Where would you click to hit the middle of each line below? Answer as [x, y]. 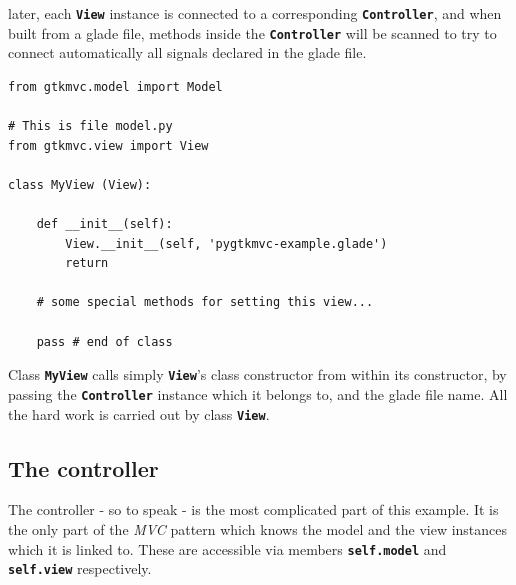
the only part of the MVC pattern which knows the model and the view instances [258, 528]
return [87, 263]
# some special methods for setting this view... [205, 302]
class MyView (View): [80, 184]
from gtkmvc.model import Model [115, 86]
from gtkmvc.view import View [108, 145]
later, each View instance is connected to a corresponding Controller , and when [255, 13]
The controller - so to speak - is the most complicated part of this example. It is [253, 509]
